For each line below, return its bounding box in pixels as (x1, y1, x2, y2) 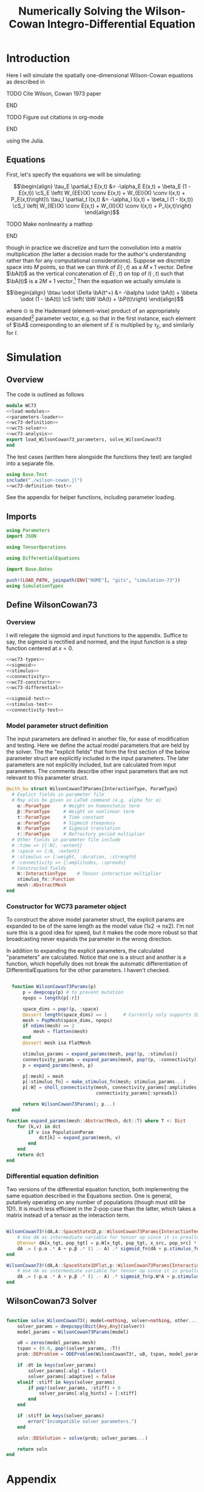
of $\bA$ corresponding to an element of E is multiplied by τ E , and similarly (6, 321, 194, 330)
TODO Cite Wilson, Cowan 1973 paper (6, 89, 101, 97)
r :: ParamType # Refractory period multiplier (17, 831, 146, 838)
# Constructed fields (12, 865, 67, 871)
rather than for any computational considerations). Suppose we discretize (6, 257, 191, 264)
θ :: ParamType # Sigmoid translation (17, 825, 121, 832)
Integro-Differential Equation (47, 17, 195, 31)
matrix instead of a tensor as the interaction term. (6, 1211, 130, 1219)
